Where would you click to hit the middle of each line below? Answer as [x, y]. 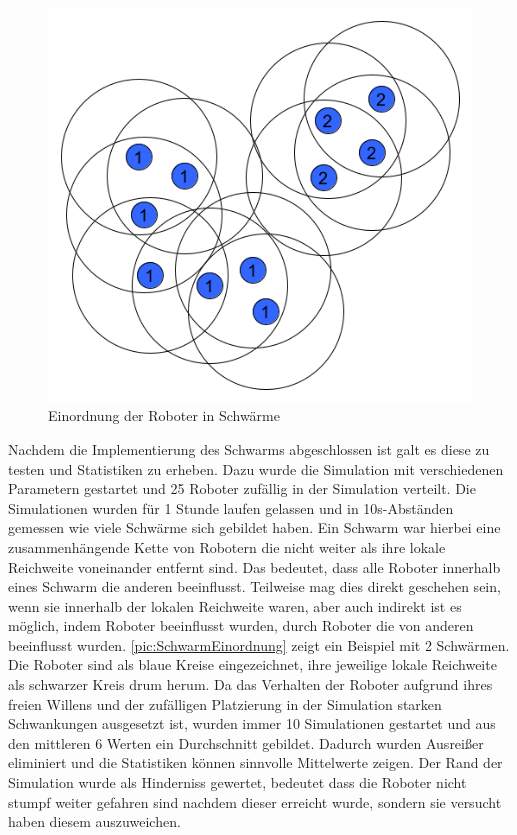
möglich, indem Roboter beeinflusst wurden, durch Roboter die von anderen [241, 625]
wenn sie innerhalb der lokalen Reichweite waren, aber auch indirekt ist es [235, 605]
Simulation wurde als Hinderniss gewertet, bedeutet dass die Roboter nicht [237, 782]
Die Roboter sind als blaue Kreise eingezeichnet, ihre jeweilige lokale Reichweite [252, 664]
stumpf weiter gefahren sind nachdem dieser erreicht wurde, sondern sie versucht [255, 801]
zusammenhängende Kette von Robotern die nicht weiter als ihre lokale [227, 546]
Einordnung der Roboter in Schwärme [164, 415]
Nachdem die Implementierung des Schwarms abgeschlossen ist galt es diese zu [249, 448]
